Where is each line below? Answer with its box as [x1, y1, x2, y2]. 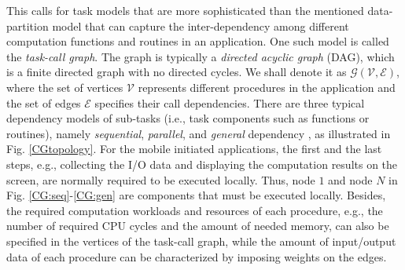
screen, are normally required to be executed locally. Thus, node [6, 171, 315, 188]
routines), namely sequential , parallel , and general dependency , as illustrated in [6, 125, 391, 141]
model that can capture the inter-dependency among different [52, 17, 349, 34]
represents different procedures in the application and [138, 78, 396, 95]
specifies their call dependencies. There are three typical [94, 94, 365, 111]
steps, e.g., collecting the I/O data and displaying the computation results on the [6, 155, 398, 172]
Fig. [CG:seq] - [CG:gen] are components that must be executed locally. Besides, [6, 187, 386, 203]
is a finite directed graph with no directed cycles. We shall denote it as [6, 64, 347, 80]
